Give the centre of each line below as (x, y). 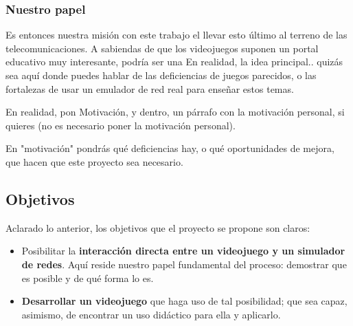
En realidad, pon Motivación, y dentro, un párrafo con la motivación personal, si (175, 112)
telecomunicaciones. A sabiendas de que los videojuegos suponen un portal (162, 48)
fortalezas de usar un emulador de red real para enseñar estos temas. (150, 88)
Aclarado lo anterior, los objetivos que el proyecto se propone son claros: (158, 227)
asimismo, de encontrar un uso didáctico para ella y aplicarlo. (151, 314)
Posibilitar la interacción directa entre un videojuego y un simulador (183, 251)
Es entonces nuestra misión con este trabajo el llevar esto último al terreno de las (176, 35)
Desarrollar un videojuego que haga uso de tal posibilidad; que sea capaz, (184, 301)
